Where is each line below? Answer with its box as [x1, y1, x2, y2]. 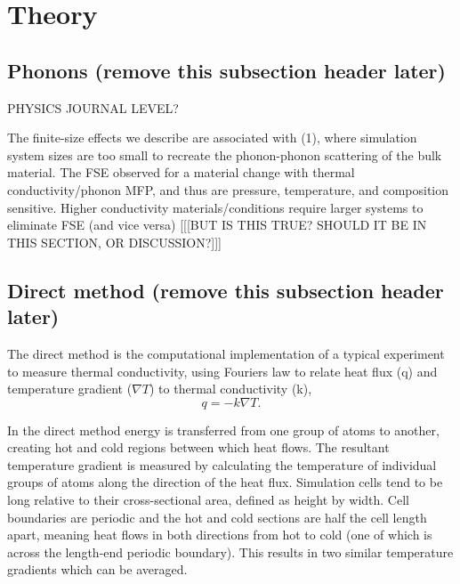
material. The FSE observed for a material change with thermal [7, 163, 355, 182]
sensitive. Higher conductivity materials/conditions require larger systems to [7, 198, 424, 216]
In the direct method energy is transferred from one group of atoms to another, [7, 420, 440, 439]
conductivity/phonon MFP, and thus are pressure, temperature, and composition [7, 180, 449, 199]
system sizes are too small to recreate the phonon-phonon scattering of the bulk [7, 145, 442, 164]
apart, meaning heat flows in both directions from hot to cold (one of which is [7, 525, 432, 544]
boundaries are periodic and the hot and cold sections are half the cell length [7, 507, 427, 526]
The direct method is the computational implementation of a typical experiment [7, 344, 445, 362]
